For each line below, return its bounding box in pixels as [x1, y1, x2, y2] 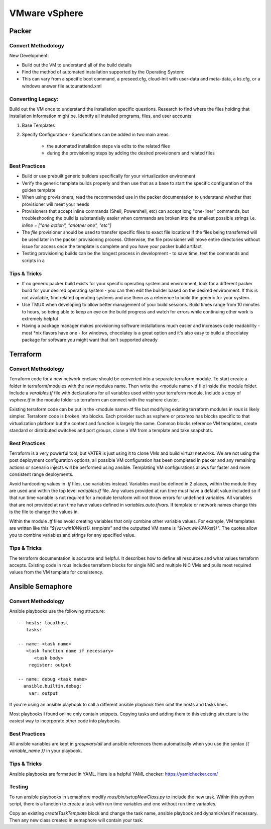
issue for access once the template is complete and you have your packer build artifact [22, 243, 202, 250]
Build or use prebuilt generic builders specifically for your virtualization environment [22, 173, 196, 179]
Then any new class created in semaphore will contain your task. [9, 817, 144, 823]
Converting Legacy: [9, 96, 59, 103]
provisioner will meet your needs [22, 201, 90, 207]
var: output [28, 690, 58, 696]
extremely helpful [22, 315, 58, 321]
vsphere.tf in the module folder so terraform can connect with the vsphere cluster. [9, 397, 179, 403]
